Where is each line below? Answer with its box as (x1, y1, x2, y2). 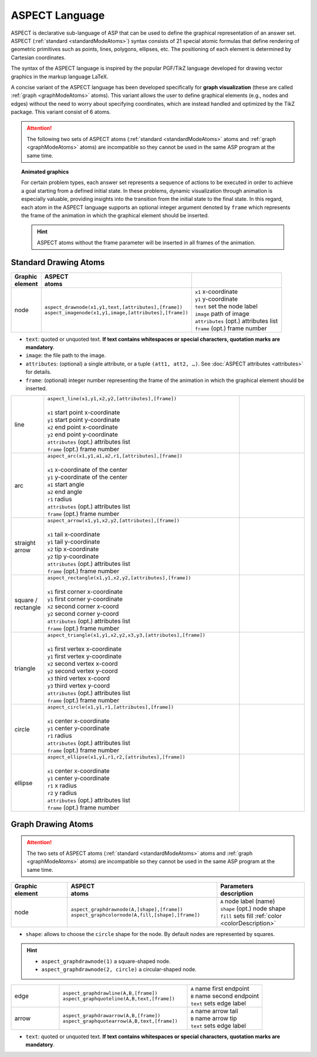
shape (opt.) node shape (220, 904, 286, 912)
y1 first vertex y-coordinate (47, 652, 122, 660)
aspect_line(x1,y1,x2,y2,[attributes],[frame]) (47, 395, 177, 402)
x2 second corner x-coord (47, 602, 119, 610)
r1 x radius (47, 781, 77, 790)
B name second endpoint (191, 992, 259, 1000)
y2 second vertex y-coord (47, 667, 118, 675)
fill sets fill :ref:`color (220, 911, 282, 920)
